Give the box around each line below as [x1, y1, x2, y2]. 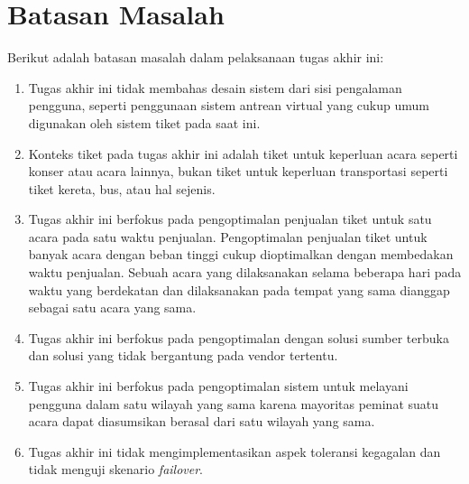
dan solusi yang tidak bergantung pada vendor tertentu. [28, 346, 338, 365]
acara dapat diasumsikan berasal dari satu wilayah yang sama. [28, 412, 375, 431]
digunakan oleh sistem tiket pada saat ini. [28, 113, 261, 132]
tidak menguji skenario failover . [28, 460, 204, 479]
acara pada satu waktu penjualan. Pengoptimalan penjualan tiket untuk [28, 227, 428, 246]
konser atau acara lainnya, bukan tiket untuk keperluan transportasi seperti [28, 162, 448, 181]
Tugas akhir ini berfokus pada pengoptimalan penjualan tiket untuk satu [28, 209, 432, 228]
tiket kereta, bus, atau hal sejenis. [28, 179, 216, 198]
